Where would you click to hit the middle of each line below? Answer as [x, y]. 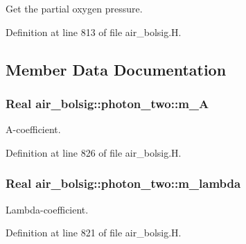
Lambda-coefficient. [47, 209]
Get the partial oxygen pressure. [74, 8]
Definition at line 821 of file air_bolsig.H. [94, 233]
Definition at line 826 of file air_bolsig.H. [94, 152]
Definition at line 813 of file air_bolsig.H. [94, 32]
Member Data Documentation [116, 69]
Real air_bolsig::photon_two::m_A [107, 103]
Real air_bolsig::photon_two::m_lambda [123, 183]
